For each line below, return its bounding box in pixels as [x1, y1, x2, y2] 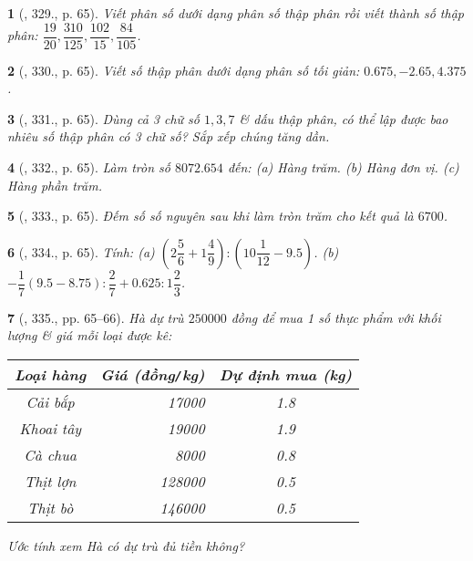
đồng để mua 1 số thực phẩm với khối [231, 307, 441, 327]
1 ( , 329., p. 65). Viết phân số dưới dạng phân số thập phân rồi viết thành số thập [7, 4, 464, 22]
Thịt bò [27, 497, 74, 519]
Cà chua [24, 444, 77, 466]
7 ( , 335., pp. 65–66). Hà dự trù [7, 307, 184, 327]
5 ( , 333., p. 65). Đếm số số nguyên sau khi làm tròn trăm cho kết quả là [7, 206, 414, 225]
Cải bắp [26, 391, 75, 413]
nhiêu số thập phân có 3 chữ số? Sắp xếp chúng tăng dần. [7, 127, 330, 146]
